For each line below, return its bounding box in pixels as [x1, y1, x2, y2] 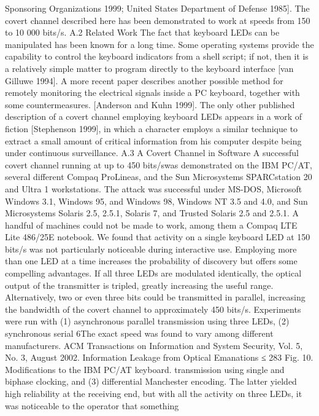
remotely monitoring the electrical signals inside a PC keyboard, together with [5, 86, 300, 99]
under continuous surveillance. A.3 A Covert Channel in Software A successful [5, 146, 299, 159]
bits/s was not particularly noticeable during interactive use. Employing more [5, 242, 297, 255]
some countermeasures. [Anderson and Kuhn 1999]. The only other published [5, 98, 295, 111]
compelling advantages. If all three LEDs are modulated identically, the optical [5, 267, 302, 280]
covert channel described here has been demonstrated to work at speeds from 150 [5, 14, 310, 26]
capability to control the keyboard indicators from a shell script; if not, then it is [5, 50, 309, 63]
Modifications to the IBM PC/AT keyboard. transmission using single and [5, 363, 285, 375]
